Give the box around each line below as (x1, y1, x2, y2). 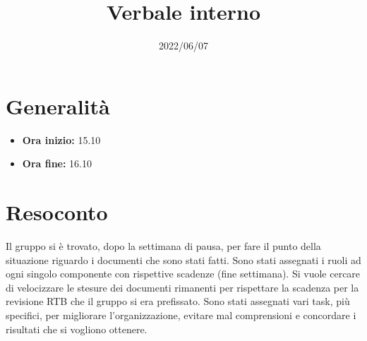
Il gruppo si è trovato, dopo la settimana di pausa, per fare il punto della (6, 238, 321, 253)
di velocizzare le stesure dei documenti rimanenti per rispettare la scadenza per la (6, 280, 359, 294)
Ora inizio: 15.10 (22, 132, 101, 147)
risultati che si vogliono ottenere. (6, 321, 148, 336)
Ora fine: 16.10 (22, 156, 92, 171)
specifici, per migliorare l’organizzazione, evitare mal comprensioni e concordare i (6, 307, 356, 322)
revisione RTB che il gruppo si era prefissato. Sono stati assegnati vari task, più (6, 294, 350, 309)
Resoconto (6, 198, 108, 227)
